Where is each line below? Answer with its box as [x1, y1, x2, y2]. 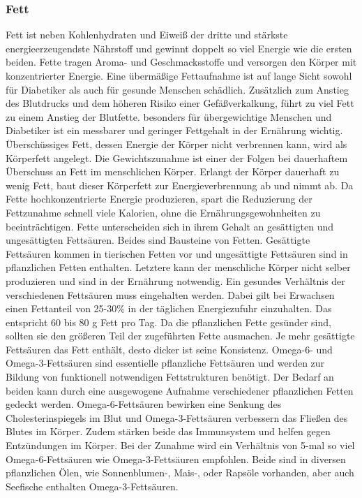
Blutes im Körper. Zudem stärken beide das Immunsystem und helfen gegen [6, 424, 331, 439]
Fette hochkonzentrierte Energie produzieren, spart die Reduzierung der [6, 191, 312, 206]
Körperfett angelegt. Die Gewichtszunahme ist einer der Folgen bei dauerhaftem [6, 150, 348, 165]
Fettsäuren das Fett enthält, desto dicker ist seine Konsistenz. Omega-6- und [6, 342, 333, 356]
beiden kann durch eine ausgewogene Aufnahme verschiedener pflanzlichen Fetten [6, 383, 354, 397]
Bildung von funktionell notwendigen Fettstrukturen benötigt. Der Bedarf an [6, 369, 334, 384]
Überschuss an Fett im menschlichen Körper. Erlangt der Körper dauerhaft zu [6, 164, 340, 179]
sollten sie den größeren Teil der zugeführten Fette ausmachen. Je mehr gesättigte [6, 328, 355, 343]
